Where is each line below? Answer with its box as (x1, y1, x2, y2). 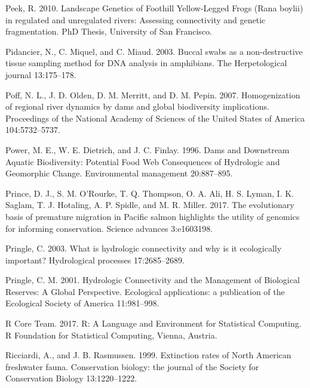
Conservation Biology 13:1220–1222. (5, 372, 137, 384)
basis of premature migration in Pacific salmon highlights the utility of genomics (5, 210, 300, 222)
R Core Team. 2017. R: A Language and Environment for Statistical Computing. (5, 317, 302, 330)
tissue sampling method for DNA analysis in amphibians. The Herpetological (5, 57, 287, 69)
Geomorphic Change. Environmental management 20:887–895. (5, 167, 233, 179)
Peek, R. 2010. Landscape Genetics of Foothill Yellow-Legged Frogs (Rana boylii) (5, 2, 303, 14)
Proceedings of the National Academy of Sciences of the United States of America (5, 111, 305, 124)
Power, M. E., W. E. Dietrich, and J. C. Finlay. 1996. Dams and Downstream (5, 143, 290, 156)
